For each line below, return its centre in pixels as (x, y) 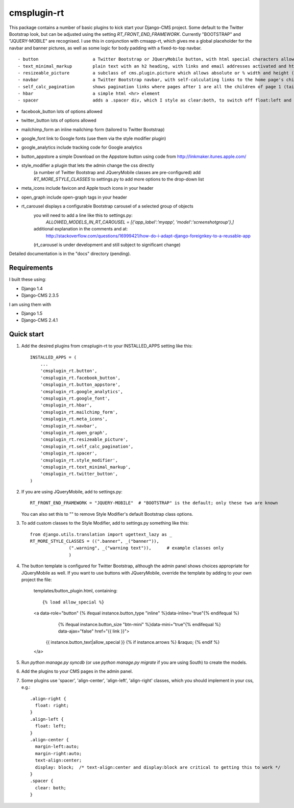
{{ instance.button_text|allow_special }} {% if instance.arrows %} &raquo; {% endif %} (133, 642)
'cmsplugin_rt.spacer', (69, 453)
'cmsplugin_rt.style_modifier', (79, 460)
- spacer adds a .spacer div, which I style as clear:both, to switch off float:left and (155, 100)
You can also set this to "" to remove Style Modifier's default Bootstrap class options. (107, 514)
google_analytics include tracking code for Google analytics (82, 148)
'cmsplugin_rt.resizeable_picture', (84, 440)
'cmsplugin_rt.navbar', (69, 426)
